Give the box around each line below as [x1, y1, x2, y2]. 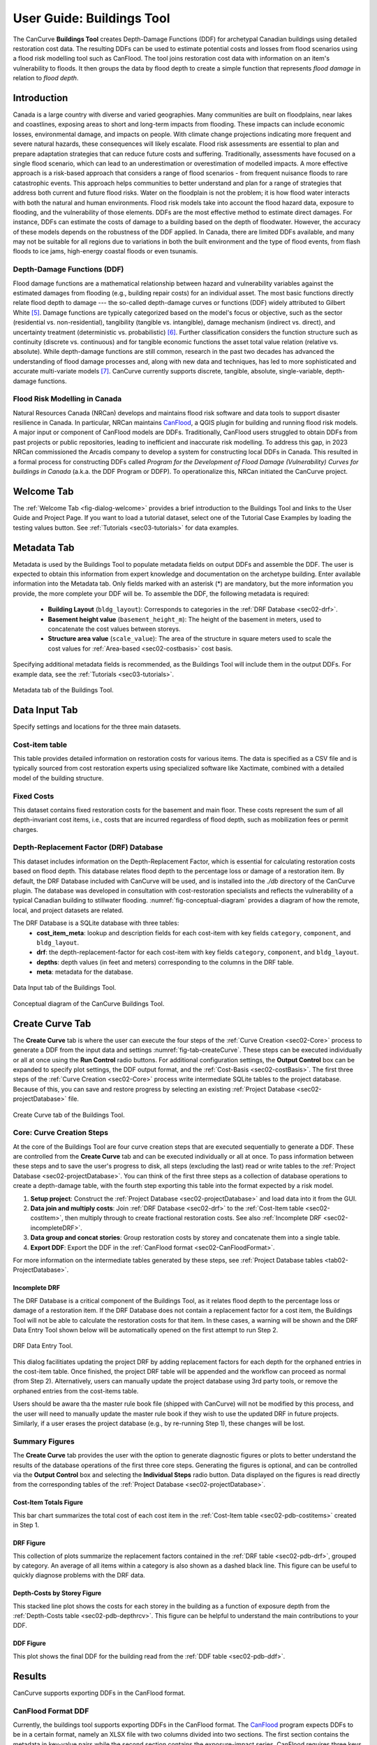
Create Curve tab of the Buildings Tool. [13, 1111, 125, 1119]
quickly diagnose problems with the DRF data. [13, 1571, 146, 1580]
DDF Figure [13, 1639, 47, 1647]
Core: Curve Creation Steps [13, 1128, 108, 1138]
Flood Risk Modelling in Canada [13, 394, 122, 404]
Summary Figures [13, 1436, 75, 1446]
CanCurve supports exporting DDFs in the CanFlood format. [13, 1688, 186, 1697]
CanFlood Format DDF [13, 1706, 89, 1716]
